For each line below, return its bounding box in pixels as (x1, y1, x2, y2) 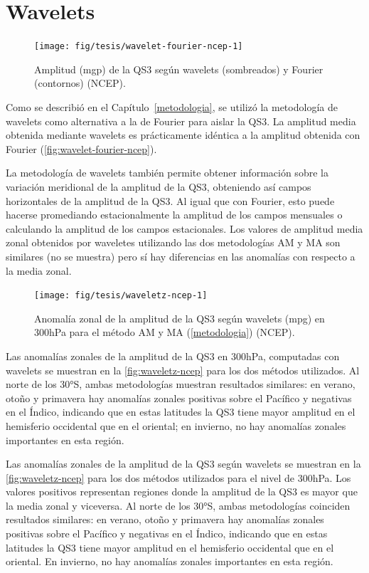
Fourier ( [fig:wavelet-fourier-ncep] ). (6, 141, 157, 156)
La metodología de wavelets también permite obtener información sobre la (6, 165, 328, 180)
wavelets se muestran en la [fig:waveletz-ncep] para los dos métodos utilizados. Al (6, 362, 360, 377)
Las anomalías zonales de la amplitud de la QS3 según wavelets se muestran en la (6, 456, 361, 471)
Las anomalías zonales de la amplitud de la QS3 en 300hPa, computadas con (6, 348, 340, 363)
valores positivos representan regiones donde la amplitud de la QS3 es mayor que (6, 484, 358, 499)
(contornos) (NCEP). (34, 75, 126, 90)
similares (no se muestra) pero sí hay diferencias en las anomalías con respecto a (6, 248, 355, 263)
